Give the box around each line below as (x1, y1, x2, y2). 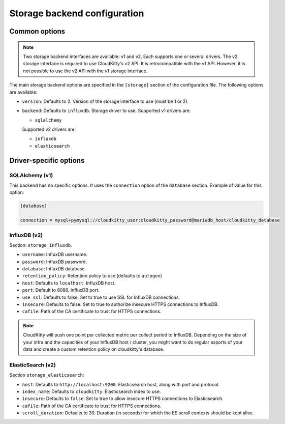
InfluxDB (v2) (9, 232, 43, 239)
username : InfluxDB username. (22, 251, 88, 258)
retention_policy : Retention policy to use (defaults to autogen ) (22, 273, 163, 279)
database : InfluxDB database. (22, 266, 86, 272)
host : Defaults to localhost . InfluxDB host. (22, 280, 116, 286)
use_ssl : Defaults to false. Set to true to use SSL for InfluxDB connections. (22, 294, 180, 300)
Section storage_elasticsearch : (9, 372, 84, 378)
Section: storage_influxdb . (9, 242, 72, 248)
